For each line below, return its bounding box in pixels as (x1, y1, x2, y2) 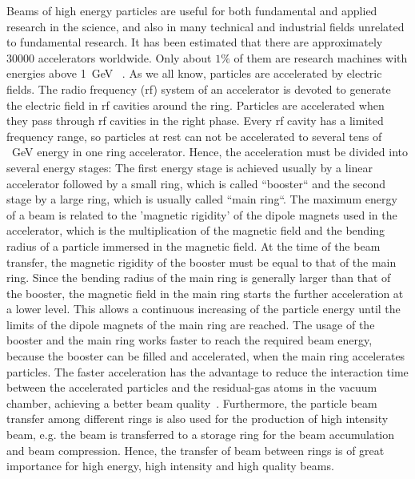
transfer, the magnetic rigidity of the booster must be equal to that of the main (6, 253, 397, 270)
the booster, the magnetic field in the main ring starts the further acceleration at (6, 284, 404, 301)
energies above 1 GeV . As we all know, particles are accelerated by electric (6, 65, 382, 82)
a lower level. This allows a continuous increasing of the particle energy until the (6, 300, 401, 317)
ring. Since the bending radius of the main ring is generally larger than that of (6, 269, 391, 286)
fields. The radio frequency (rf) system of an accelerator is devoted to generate (6, 80, 391, 97)
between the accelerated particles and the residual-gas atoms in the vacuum (6, 379, 377, 396)
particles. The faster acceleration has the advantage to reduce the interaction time (6, 363, 409, 380)
